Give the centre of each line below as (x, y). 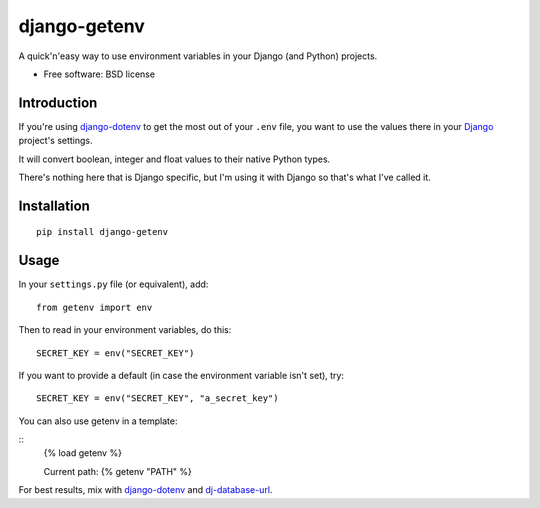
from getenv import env (94, 307)
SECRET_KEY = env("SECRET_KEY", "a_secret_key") (157, 398)
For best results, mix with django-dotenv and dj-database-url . (145, 490)
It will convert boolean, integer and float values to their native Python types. (174, 159)
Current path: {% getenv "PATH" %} (117, 471)
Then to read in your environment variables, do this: (125, 330)
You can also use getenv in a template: (98, 421)
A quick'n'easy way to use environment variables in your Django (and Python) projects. (198, 56)
